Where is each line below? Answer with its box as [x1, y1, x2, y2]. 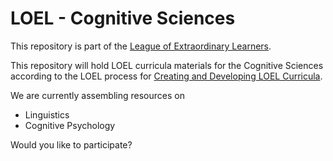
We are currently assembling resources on [10, 89, 185, 101]
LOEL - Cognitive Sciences [10, 7, 236, 30]
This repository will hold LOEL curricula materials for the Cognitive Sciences [10, 59, 324, 71]
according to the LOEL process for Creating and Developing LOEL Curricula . [10, 70, 323, 82]
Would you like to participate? [10, 138, 133, 151]
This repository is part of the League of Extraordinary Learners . [10, 40, 272, 52]
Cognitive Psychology [24, 119, 116, 131]
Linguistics [24, 108, 70, 121]
